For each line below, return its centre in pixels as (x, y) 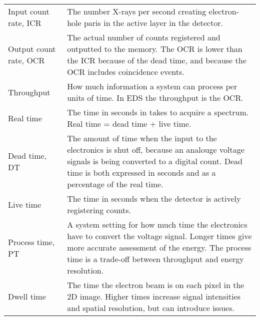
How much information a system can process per (152, 86)
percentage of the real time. (115, 184)
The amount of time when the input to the (142, 138)
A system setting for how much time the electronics (157, 224)
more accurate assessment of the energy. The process (159, 247)
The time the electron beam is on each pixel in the (156, 285)
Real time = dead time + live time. (129, 124)
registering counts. (99, 210)
